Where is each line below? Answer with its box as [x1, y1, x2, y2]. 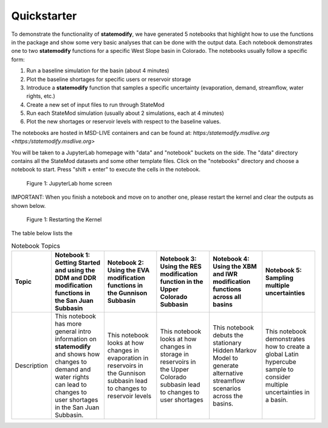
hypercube [265, 357, 297, 366]
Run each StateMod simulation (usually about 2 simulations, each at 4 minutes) [26, 109, 224, 117]
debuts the [213, 331, 244, 340]
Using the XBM [213, 262, 258, 271]
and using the [55, 266, 95, 275]
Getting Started [55, 258, 100, 267]
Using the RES [160, 262, 202, 271]
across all [213, 292, 241, 301]
